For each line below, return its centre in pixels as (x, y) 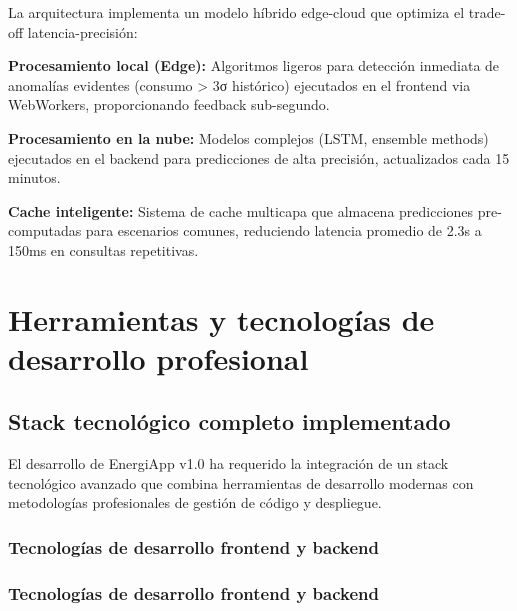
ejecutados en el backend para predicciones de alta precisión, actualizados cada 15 (259, 157)
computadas (45, 230)
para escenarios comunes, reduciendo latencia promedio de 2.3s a (283, 230)
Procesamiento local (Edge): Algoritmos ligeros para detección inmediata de (254, 65)
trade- (487, 12)
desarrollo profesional (158, 357)
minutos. (34, 177)
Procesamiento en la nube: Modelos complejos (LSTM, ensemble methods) (248, 137)
